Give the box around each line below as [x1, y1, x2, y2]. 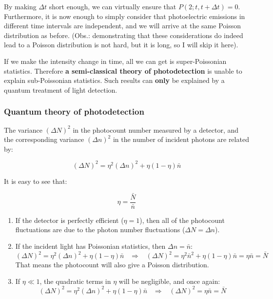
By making [4, 1, 37, 11]
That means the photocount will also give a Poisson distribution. [15, 259, 209, 269]
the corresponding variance [4, 134, 84, 144]
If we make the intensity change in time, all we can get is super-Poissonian [4, 56, 227, 66]
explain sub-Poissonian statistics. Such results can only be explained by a [4, 75, 225, 85]
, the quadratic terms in [39, 276, 111, 286]
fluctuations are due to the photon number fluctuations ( [15, 224, 185, 235]
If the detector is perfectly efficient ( [15, 215, 124, 225]
